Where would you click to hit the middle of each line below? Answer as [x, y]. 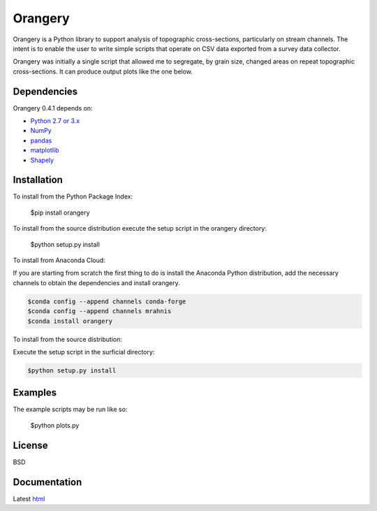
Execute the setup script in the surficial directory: [84, 352]
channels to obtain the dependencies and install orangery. [97, 282]
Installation [38, 180]
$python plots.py [55, 425]
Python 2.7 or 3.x [55, 121]
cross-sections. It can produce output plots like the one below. [103, 71]
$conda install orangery [70, 321]
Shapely [42, 160]
